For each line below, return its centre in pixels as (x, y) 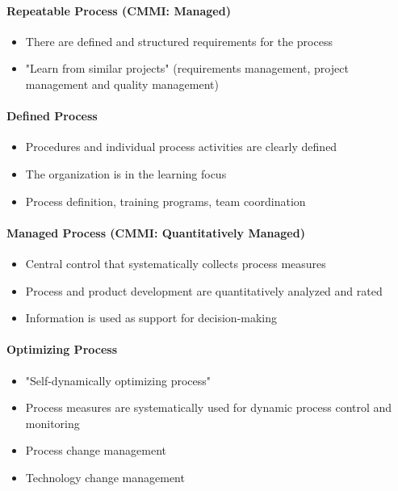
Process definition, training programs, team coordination (165, 201)
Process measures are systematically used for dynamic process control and (209, 407)
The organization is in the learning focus (126, 173)
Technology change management (105, 477)
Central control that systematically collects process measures (176, 263)
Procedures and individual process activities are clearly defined (181, 147)
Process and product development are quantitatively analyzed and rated (204, 290)
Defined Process (52, 116)
